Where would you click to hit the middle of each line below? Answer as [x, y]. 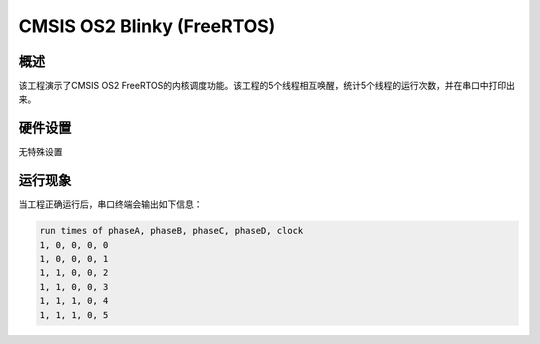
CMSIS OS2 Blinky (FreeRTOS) [147, 26]
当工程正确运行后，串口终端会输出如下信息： [110, 204]
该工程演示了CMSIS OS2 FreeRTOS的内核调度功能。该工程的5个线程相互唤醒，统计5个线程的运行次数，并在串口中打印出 [266, 86]
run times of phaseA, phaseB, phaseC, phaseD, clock [171, 231]
